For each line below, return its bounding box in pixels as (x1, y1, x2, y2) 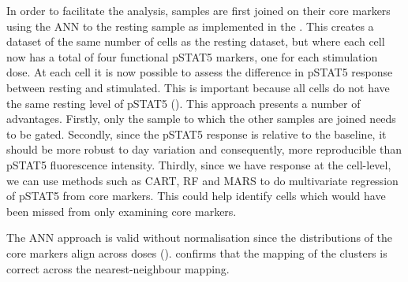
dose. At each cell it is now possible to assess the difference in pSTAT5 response (6, 64, 393, 80)
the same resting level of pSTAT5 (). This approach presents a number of (6, 95, 361, 111)
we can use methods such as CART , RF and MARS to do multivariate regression (6, 172, 399, 188)
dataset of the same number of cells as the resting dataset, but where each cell (6, 33, 385, 50)
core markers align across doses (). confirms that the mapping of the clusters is (6, 244, 387, 261)
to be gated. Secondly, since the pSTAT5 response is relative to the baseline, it (6, 125, 387, 142)
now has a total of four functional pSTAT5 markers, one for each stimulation (6, 48, 378, 65)
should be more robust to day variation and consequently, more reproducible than (6, 141, 402, 158)
